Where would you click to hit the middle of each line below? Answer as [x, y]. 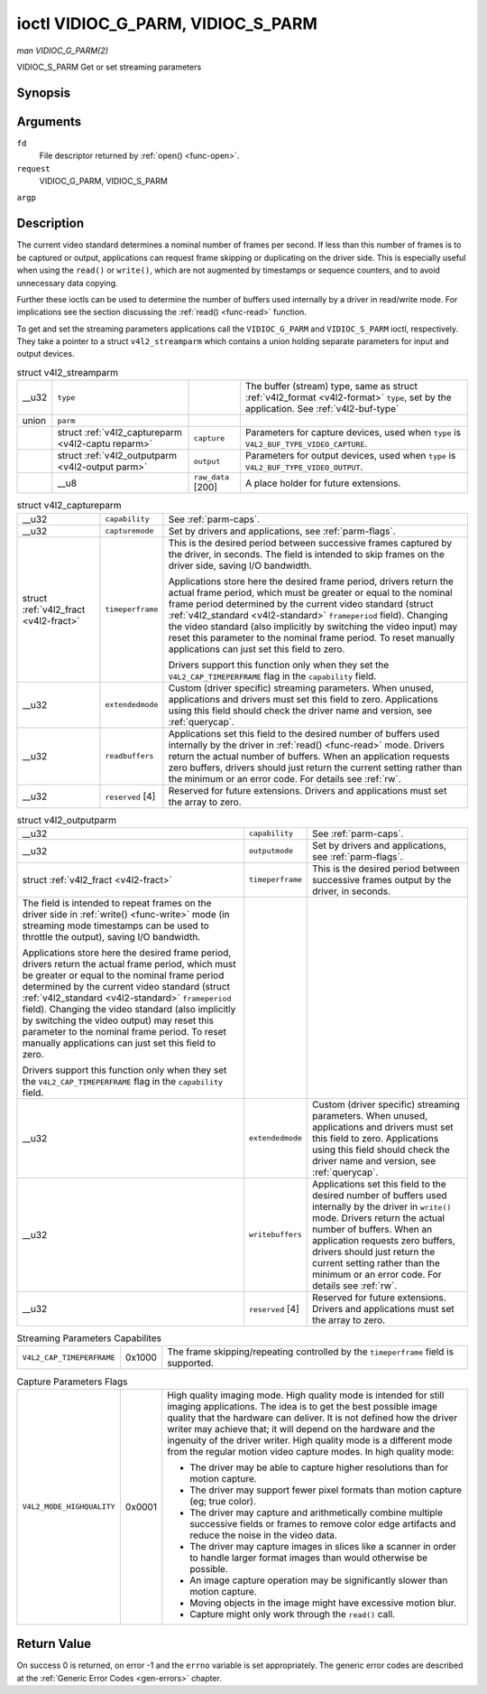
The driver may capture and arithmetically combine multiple [317, 1512]
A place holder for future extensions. [323, 483]
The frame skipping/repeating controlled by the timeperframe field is [311, 1352]
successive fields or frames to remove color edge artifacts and [323, 1523]
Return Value [54, 1644]
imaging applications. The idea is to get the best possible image [302, 1406]
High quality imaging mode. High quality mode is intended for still [306, 1395]
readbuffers [129, 756]
